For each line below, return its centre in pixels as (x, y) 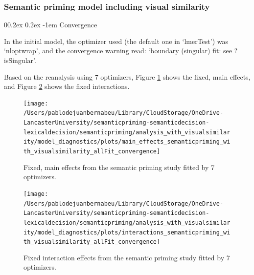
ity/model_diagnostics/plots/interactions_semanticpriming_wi (127, 232)
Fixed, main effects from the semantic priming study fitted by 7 (119, 167)
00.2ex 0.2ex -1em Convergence (51, 25)
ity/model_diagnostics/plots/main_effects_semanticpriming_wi (127, 142)
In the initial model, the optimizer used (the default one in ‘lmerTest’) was (116, 41)
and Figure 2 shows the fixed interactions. (67, 86)
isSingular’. (20, 60)
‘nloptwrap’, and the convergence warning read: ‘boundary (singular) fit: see (118, 51)
